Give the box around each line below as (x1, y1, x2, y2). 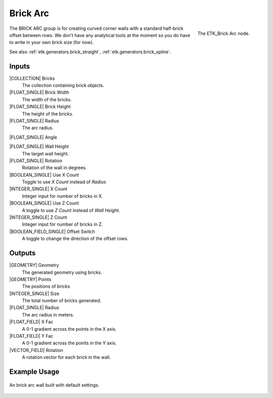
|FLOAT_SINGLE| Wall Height (9, 143, 69, 149)
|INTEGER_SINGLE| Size (9, 290, 60, 296)
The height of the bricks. (22, 110, 73, 116)
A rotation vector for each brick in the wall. (22, 354, 111, 361)
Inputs (9, 62, 30, 70)
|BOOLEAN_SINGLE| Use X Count (9, 172, 79, 178)
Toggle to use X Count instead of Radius (22, 179, 106, 185)
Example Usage (9, 368, 60, 376)
